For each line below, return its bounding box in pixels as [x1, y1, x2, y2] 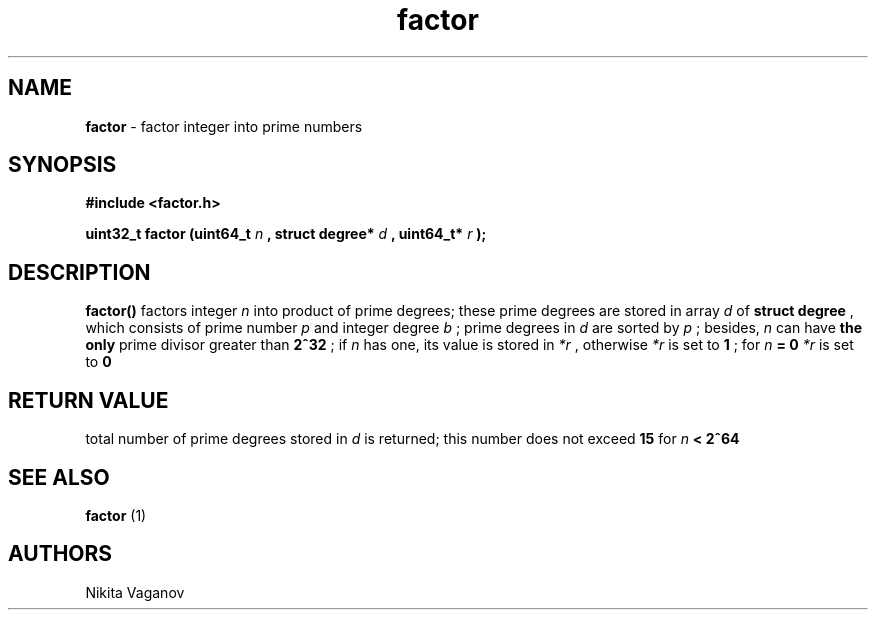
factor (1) [85, 506, 147, 524]
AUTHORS [8, 541, 113, 567]
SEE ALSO [8, 464, 110, 490]
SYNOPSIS [8, 152, 117, 178]
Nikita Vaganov [85, 583, 185, 601]
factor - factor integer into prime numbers [85, 117, 363, 135]
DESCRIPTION [8, 259, 151, 285]
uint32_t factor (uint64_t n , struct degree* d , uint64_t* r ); [85, 225, 487, 243]
